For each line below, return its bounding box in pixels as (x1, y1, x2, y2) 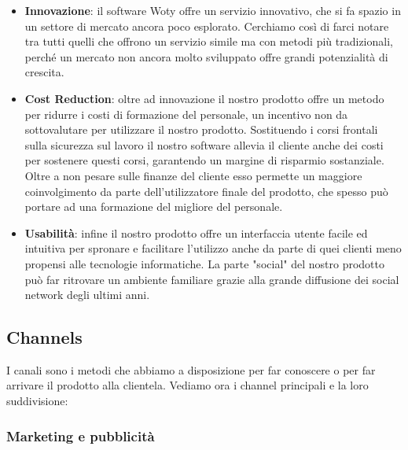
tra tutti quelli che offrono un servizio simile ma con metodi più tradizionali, (24, 33, 393, 50)
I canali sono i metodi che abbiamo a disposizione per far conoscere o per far (6, 361, 376, 378)
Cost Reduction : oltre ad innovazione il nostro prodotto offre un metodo (24, 90, 384, 106)
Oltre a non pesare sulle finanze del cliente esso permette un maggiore (24, 167, 362, 183)
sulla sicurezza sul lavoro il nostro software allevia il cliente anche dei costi (24, 136, 384, 153)
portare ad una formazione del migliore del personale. (24, 198, 283, 215)
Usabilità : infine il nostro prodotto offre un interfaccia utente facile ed (24, 224, 368, 241)
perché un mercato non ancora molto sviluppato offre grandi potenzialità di (24, 48, 388, 65)
